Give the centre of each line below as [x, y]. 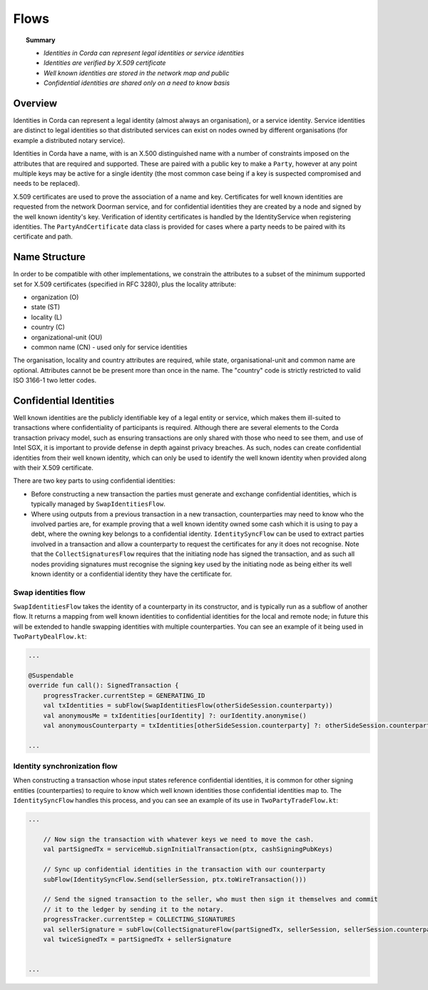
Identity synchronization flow [65, 766]
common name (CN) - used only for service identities [109, 347]
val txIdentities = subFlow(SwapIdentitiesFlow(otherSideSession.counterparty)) [188, 706]
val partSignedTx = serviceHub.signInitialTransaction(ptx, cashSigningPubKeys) [188, 849]
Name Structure [49, 257]
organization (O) [55, 297]
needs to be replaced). [46, 184]
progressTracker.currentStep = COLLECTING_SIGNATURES [139, 919]
